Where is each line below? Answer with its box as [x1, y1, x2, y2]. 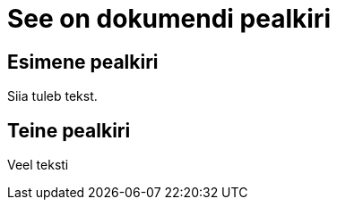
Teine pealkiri [7, 119, 131, 142]
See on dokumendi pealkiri [7, 4, 331, 34]
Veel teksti [7, 157, 69, 173]
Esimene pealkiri [7, 50, 159, 73]
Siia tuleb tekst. [7, 88, 98, 104]
